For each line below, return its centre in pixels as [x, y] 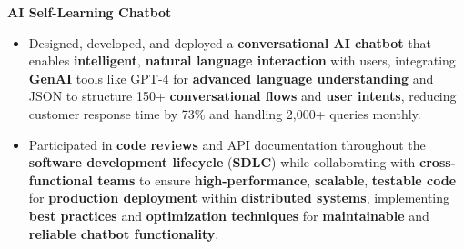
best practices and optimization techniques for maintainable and [229, 215]
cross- [438, 162]
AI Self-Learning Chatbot [90, 12]
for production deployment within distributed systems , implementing [239, 198]
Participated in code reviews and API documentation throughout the [227, 144]
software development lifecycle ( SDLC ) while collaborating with [222, 162]
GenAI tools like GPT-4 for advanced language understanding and [231, 78]
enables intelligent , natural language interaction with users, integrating [242, 60]
